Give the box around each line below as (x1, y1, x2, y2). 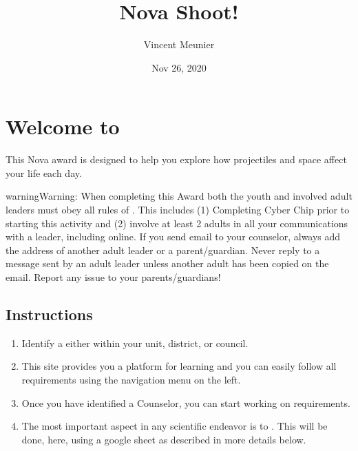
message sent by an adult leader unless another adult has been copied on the (6, 256, 329, 271)
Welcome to (6, 112, 120, 140)
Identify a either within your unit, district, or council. (21, 335, 249, 350)
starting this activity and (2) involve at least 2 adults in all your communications (6, 216, 348, 230)
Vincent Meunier (143, 37, 215, 52)
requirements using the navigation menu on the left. (21, 372, 241, 386)
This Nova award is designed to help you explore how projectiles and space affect (6, 152, 347, 167)
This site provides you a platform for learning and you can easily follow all (21, 359, 337, 373)
